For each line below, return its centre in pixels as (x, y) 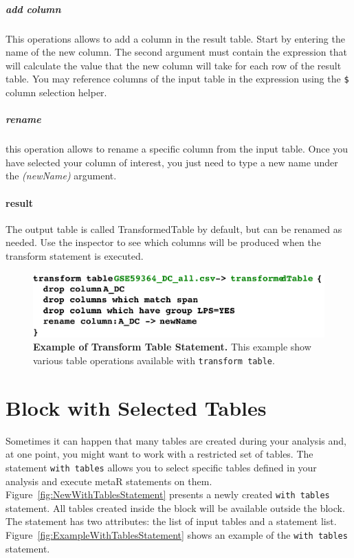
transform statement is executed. (75, 255)
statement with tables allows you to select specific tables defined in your (161, 467)
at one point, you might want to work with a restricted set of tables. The (159, 454)
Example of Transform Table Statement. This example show (172, 347)
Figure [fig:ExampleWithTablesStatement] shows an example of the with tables (177, 534)
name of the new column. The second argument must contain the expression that (176, 52)
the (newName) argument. (61, 176)
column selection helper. (56, 92)
